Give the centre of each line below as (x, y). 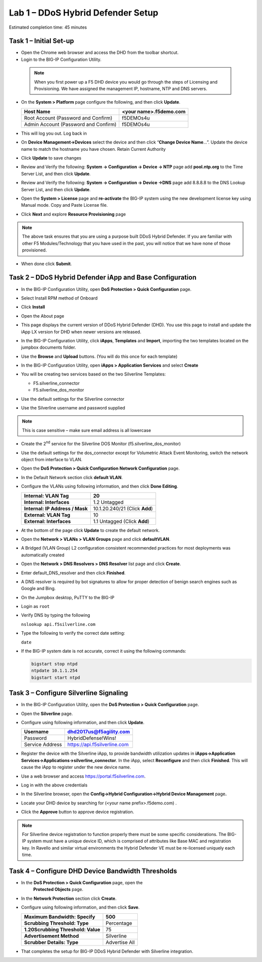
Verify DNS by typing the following (56, 615)
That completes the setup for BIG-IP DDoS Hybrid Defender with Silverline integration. (107, 951)
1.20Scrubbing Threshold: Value (62, 929)
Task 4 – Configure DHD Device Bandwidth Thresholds (93, 871)
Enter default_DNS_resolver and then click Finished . (73, 573)
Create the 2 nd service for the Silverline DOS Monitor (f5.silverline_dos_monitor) (101, 444)
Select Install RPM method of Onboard (59, 298)
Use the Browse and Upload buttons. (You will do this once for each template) (99, 356)
